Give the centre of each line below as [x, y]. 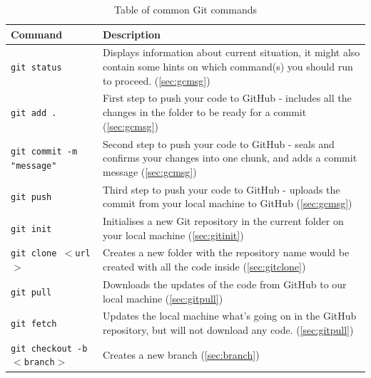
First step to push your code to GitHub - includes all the [227, 98]
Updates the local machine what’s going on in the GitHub [229, 316]
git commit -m [44, 152]
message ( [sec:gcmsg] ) [149, 171]
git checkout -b [49, 348]
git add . [34, 114]
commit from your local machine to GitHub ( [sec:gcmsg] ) [227, 203]
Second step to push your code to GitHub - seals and [218, 143]
